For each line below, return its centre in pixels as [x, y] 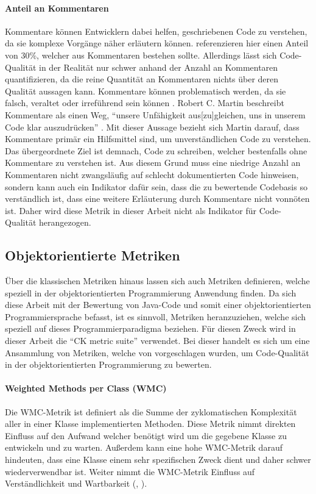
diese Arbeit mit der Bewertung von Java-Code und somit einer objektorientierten [158, 305]
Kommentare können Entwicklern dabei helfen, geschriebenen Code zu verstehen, [156, 31]
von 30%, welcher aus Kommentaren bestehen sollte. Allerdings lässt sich [141, 55]
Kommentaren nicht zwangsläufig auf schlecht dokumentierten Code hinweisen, [152, 174]
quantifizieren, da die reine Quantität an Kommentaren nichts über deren [142, 79]
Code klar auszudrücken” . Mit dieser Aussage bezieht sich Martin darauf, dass [152, 127]
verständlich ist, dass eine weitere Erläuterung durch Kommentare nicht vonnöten [157, 199]
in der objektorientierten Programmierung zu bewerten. [108, 364]
